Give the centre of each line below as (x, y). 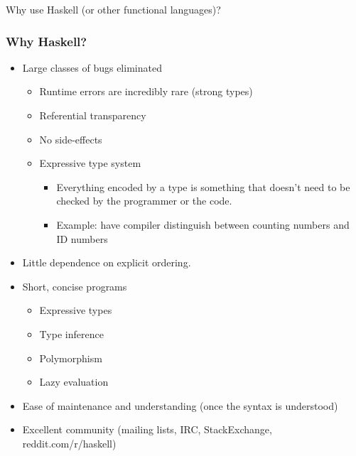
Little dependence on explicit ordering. (107, 262)
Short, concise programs (75, 286)
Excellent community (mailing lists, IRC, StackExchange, (147, 429)
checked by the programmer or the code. (144, 201)
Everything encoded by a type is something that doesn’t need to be (203, 186)
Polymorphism (71, 358)
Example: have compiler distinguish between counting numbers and (203, 224)
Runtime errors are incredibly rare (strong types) (146, 91)
